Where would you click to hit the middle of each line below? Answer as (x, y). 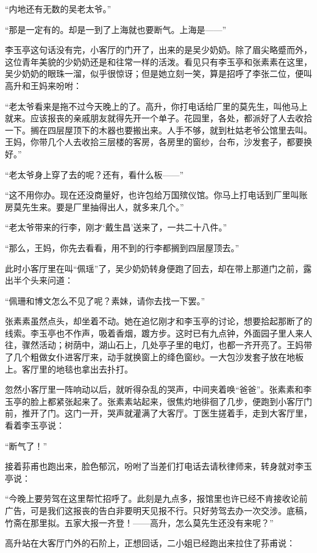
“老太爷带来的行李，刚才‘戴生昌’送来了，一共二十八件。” (116, 227)
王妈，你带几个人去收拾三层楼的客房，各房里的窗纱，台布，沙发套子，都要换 (158, 142)
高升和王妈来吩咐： (43, 85)
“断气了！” (26, 445)
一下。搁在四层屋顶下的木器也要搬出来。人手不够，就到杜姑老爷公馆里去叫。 (158, 130)
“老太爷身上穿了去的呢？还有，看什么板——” (94, 174)
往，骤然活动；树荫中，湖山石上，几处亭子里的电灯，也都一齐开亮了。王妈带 (158, 345)
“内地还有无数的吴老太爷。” (58, 9)
